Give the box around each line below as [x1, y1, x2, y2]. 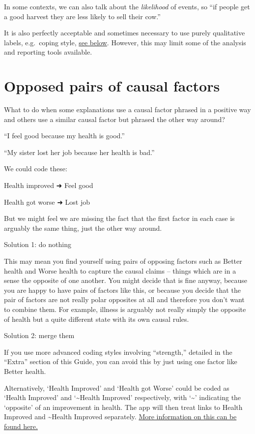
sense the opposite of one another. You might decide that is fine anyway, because [4, 275, 248, 285]
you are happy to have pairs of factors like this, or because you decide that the [4, 284, 241, 295]
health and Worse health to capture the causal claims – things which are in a [4, 265, 236, 276]
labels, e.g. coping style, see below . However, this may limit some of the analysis [4, 37, 246, 47]
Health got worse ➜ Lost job [4, 196, 90, 207]
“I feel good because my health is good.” [4, 130, 125, 141]
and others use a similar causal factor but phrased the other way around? [4, 114, 225, 124]
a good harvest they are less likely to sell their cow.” [4, 11, 161, 21]
